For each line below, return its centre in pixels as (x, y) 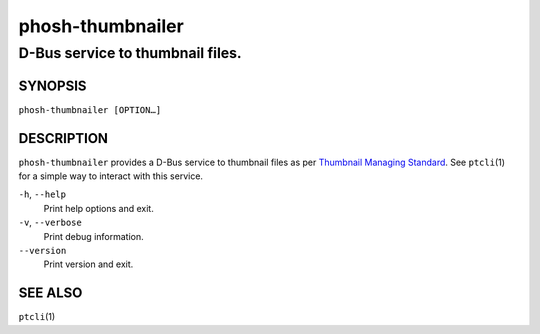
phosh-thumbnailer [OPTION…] (90, 109)
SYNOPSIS (52, 85)
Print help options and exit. (98, 208)
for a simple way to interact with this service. (111, 176)
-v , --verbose (50, 222)
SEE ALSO (50, 293)
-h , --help (42, 194)
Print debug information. (93, 236)
